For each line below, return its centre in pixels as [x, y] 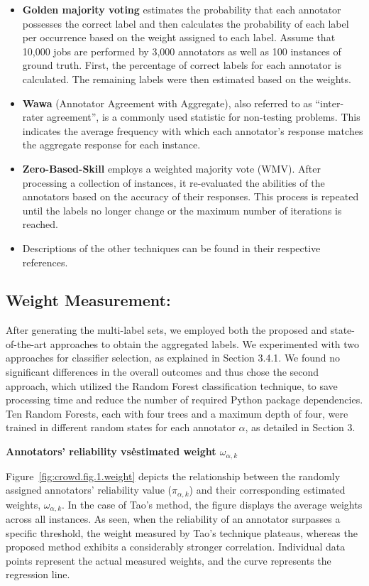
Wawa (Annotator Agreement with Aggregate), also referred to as [167, 103]
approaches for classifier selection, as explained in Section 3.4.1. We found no [173, 358]
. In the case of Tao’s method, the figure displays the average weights [212, 504]
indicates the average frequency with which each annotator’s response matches [193, 130]
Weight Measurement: [88, 300]
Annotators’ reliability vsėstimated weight [111, 451]
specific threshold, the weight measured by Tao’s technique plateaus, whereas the [182, 532]
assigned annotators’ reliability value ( [89, 490]
